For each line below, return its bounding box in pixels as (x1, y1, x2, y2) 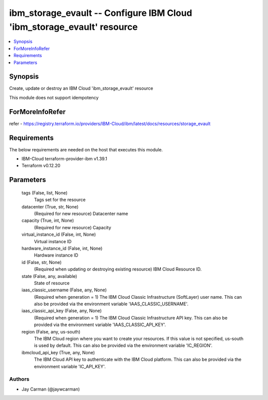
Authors (9, 376, 30, 383)
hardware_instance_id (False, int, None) (21, 245, 103, 251)
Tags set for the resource (34, 197, 86, 203)
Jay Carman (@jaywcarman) (21, 386, 80, 392)
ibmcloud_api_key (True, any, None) (21, 349, 95, 355)
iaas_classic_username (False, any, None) (21, 287, 107, 293)
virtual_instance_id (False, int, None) (21, 231, 96, 238)
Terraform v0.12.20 (21, 163, 61, 169)
